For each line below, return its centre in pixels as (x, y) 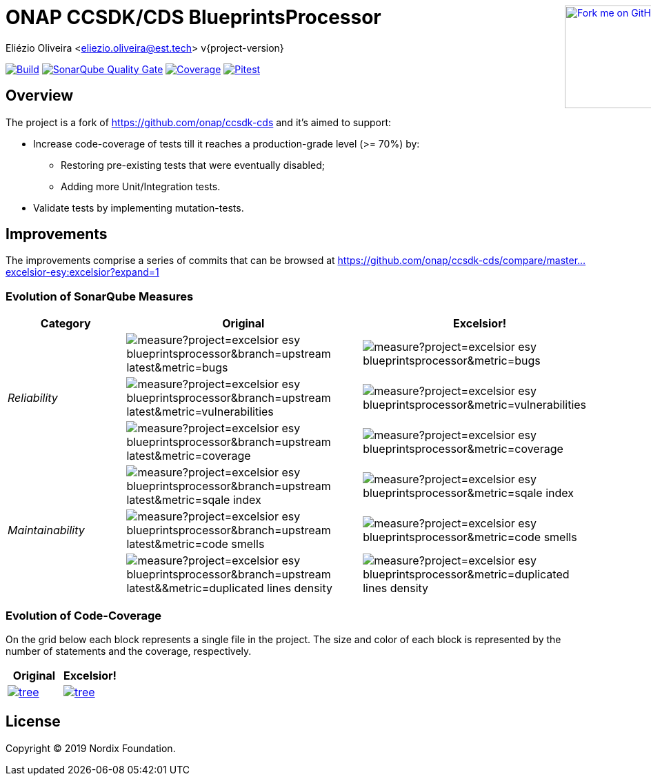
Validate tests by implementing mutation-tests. (139, 207)
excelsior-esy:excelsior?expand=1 (82, 272)
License (33, 722)
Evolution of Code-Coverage (83, 615)
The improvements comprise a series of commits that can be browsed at (170, 261)
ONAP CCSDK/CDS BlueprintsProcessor (193, 17)
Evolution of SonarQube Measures (100, 296)
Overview (40, 96)
